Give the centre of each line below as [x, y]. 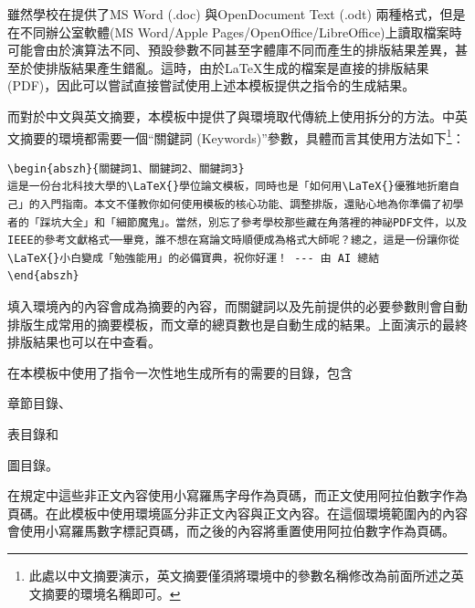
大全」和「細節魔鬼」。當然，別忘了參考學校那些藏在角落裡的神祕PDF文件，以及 [264, 222]
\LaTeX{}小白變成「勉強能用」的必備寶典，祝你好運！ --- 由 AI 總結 [194, 258]
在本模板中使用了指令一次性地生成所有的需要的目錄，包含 [180, 372]
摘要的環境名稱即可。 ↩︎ [111, 593]
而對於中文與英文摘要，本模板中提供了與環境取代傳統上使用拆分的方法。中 [231, 115]
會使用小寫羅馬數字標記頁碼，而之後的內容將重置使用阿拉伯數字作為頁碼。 [231, 531]
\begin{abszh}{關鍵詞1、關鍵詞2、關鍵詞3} [126, 168]
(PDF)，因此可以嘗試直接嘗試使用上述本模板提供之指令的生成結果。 [211, 85]
